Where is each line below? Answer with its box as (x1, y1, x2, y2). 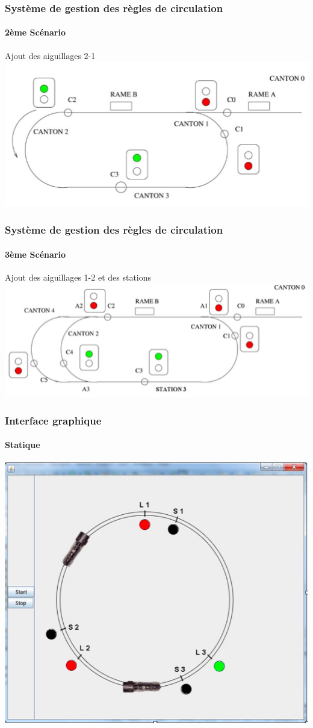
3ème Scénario (5, 247, 66, 260)
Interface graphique (5, 412, 102, 428)
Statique (5, 438, 40, 451)
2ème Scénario (5, 26, 66, 39)
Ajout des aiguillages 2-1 (5, 49, 96, 61)
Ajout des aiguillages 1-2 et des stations (5, 270, 152, 283)
